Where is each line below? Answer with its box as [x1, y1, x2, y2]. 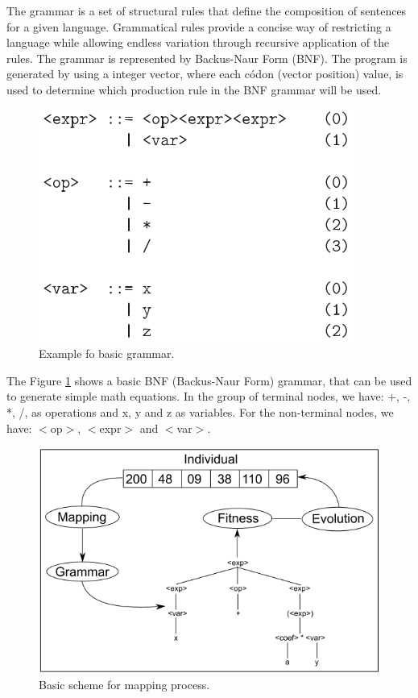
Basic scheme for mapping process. [39, 676, 210, 693]
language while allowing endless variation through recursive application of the [6, 34, 390, 51]
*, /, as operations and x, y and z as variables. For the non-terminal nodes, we [6, 403, 394, 420]
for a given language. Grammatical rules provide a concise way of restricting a [6, 18, 391, 35]
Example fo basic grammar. [39, 345, 175, 362]
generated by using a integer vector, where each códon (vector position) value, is [6, 65, 404, 82]
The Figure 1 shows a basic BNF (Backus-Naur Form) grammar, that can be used [6, 372, 412, 388]
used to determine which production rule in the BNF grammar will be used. [6, 81, 382, 98]
